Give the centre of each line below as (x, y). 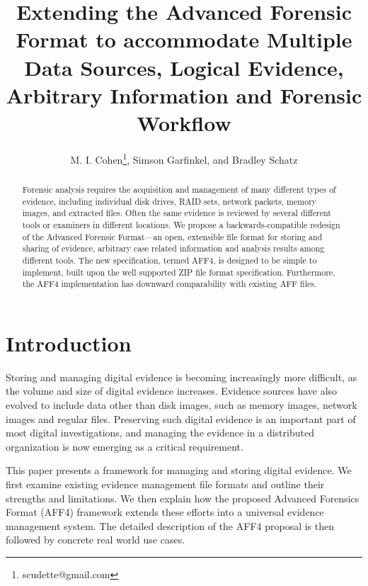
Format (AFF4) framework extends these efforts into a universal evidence (165, 512)
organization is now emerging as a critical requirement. (125, 446)
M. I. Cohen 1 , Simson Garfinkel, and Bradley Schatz (184, 158)
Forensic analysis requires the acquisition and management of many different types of (179, 189)
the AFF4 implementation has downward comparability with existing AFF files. (169, 284)
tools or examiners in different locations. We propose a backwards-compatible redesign (181, 224)
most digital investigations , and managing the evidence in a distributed (160, 433)
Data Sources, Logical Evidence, (184, 67)
